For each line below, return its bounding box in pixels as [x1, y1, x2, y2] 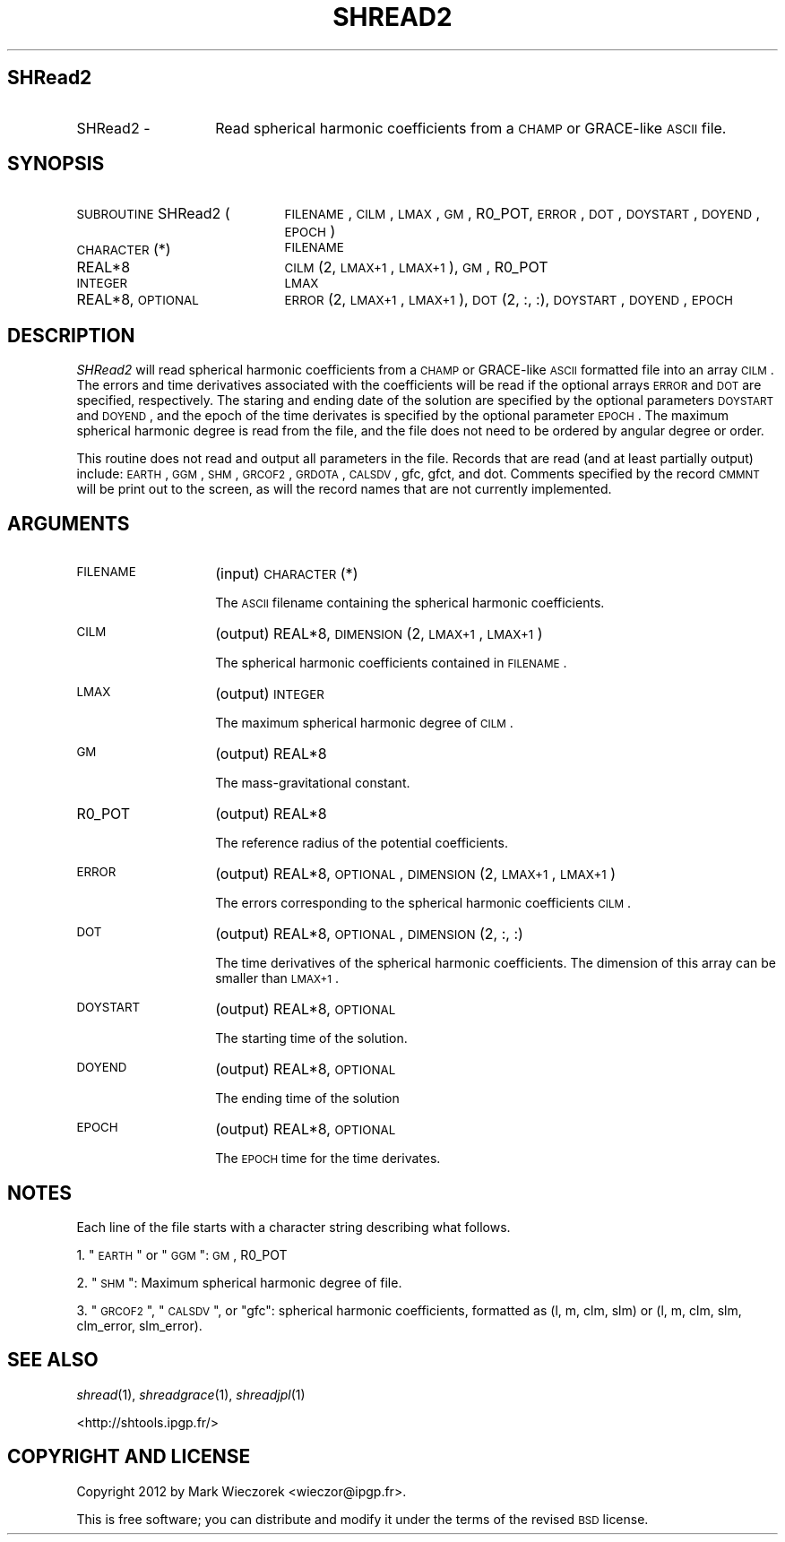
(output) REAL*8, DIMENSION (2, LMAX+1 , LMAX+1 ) [215, 625, 543, 643]
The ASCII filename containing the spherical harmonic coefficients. [215, 595, 605, 611]
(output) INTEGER [215, 685, 324, 703]
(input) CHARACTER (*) [215, 564, 358, 583]
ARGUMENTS [7, 512, 130, 535]
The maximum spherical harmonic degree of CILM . [215, 715, 513, 731]
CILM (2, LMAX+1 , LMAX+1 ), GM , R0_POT [284, 258, 548, 277]
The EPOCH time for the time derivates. [215, 1150, 441, 1167]
